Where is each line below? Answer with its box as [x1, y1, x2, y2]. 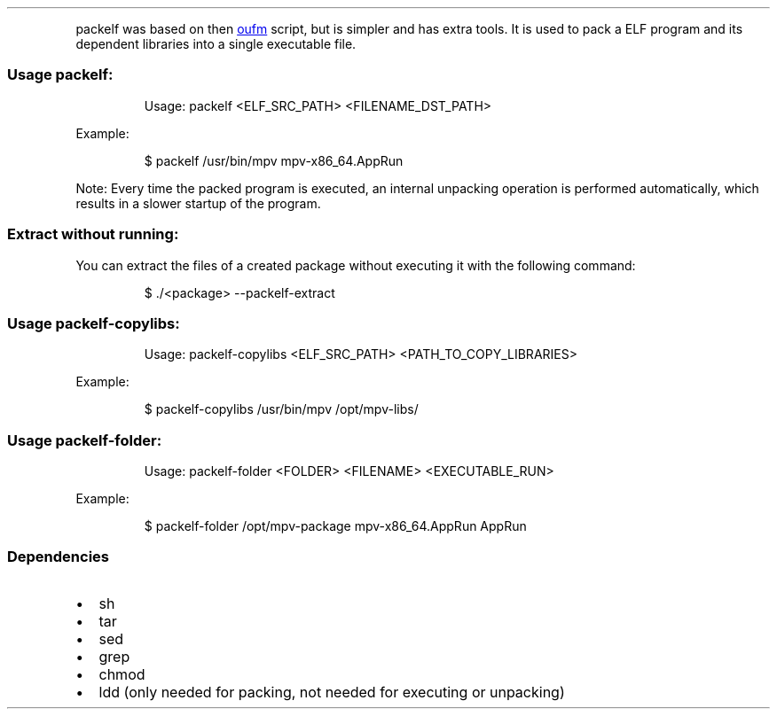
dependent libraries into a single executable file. [75, 36, 357, 51]
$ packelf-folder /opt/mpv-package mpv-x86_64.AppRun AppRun [144, 518, 527, 533]
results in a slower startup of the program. [75, 195, 321, 211]
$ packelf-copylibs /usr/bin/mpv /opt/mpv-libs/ [144, 401, 419, 417]
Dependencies [7, 548, 110, 566]
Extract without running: [7, 225, 179, 244]
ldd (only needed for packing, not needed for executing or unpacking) [98, 682, 565, 701]
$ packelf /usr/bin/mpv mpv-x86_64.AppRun [144, 152, 404, 168]
